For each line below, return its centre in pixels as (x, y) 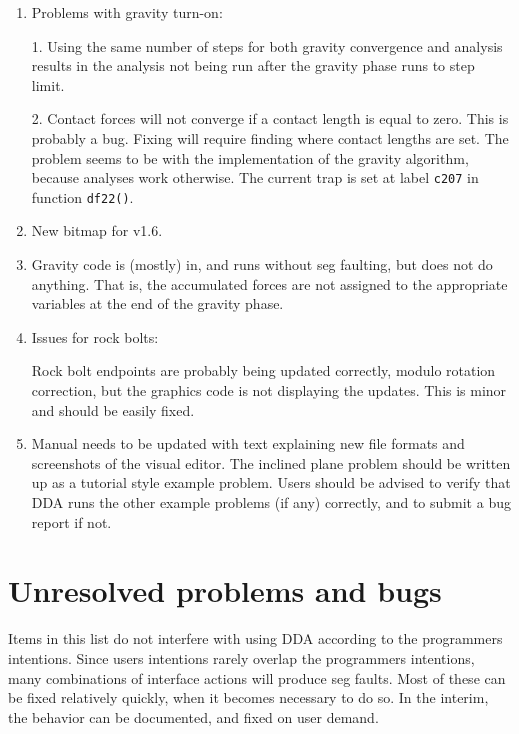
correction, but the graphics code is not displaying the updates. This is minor (269, 390)
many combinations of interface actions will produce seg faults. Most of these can (257, 677)
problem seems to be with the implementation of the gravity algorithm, (250, 157)
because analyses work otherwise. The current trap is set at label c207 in (255, 177)
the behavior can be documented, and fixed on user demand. (193, 716)
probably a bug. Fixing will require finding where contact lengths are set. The (270, 137)
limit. (48, 84)
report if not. (71, 521)
